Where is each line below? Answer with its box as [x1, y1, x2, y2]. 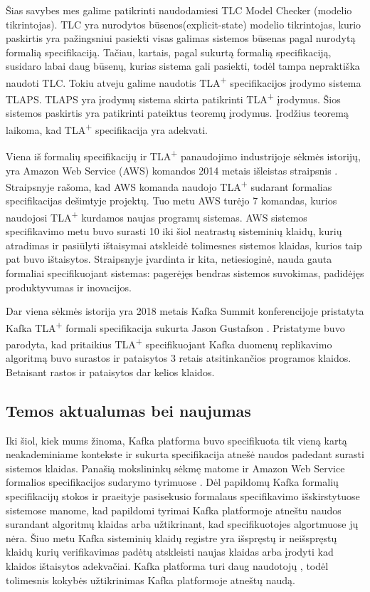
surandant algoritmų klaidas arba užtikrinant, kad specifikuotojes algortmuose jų [6, 516, 359, 531]
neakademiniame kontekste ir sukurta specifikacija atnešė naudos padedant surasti [6, 447, 364, 462]
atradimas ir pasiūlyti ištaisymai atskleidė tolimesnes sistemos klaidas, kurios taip [6, 237, 362, 252]
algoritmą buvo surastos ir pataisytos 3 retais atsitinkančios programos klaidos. [6, 350, 351, 365]
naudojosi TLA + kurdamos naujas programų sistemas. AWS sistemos [6, 208, 307, 224]
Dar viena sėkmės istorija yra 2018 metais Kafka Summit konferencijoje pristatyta [6, 303, 364, 318]
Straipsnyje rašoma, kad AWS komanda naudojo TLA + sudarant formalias [6, 177, 332, 194]
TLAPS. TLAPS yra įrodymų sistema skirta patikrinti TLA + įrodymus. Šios [6, 90, 341, 106]
